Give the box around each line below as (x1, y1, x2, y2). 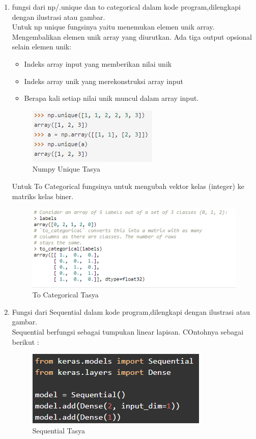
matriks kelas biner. (12, 190, 74, 201)
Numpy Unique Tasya (32, 163, 100, 174)
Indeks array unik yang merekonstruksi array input (24, 75, 183, 86)
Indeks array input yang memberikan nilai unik (24, 58, 172, 69)
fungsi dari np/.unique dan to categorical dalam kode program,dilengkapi (12, 2, 241, 12)
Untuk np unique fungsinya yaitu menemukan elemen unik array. (12, 21, 215, 32)
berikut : (12, 336, 39, 347)
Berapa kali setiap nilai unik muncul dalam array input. (24, 93, 199, 103)
